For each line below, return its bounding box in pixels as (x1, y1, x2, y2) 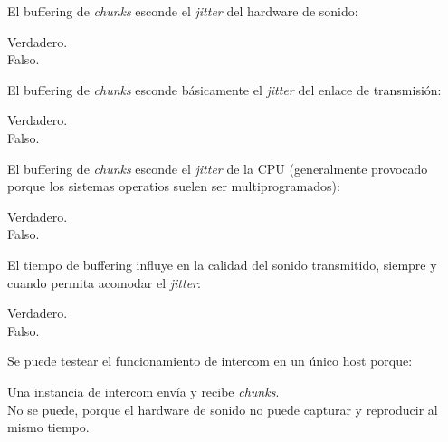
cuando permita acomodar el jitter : (7, 273, 201, 292)
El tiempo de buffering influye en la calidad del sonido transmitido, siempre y (7, 255, 437, 274)
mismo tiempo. (7, 418, 90, 437)
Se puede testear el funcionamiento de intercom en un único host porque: (7, 351, 413, 370)
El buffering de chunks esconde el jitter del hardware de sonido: (7, 2, 358, 20)
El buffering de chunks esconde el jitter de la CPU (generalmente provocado (7, 159, 428, 178)
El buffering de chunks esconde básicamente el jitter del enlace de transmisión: (7, 80, 442, 99)
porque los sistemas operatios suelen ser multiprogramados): (7, 177, 340, 196)
